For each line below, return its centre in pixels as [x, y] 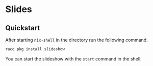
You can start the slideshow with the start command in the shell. [73, 58]
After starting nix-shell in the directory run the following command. [76, 40]
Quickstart [23, 28]
